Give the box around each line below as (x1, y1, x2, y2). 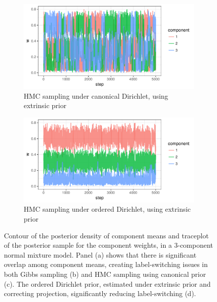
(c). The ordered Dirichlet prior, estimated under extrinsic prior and (4, 278, 211, 289)
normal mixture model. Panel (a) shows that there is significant (4, 249, 197, 260)
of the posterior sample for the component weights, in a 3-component (4, 240, 214, 250)
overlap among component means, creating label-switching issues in (4, 259, 208, 269)
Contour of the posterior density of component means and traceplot (4, 230, 209, 240)
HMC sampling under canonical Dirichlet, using (24, 90, 169, 101)
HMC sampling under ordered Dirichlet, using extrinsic (24, 204, 191, 214)
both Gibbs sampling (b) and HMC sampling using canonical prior (4, 268, 206, 279)
